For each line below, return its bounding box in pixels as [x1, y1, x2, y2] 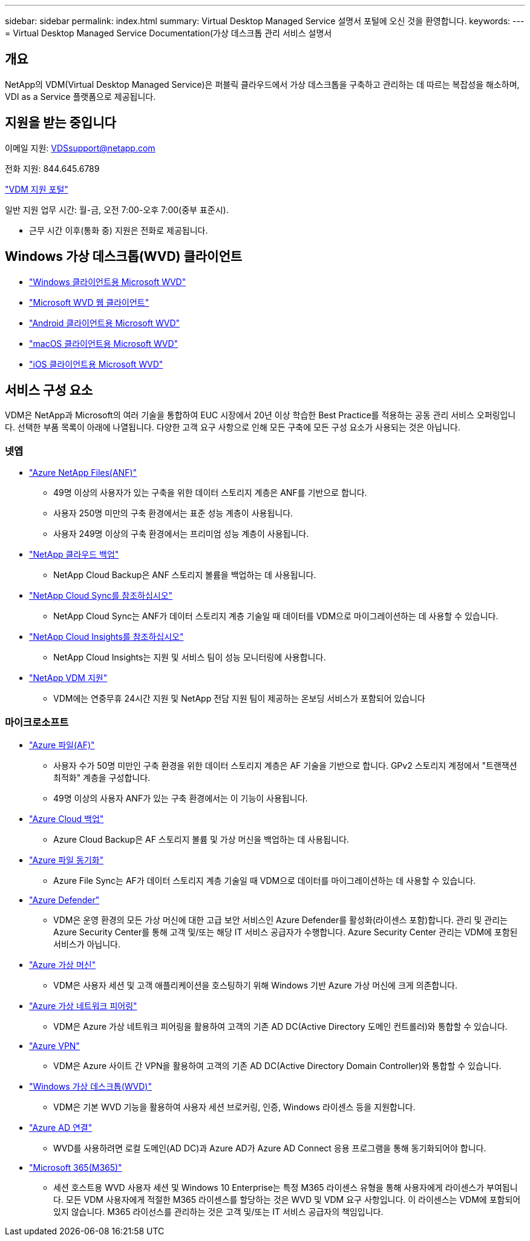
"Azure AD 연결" [29, 1122, 93, 1133]
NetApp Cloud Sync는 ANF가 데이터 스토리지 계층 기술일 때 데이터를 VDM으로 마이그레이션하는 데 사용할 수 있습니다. [53, 611, 499, 622]
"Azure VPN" [29, 1040, 80, 1051]
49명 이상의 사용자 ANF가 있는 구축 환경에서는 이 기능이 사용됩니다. [53, 792, 308, 803]
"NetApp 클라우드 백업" [29, 549, 119, 560]
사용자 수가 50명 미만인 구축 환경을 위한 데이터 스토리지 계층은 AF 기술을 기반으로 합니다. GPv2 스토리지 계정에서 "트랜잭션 [53, 760, 517, 771]
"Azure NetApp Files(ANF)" [29, 467, 137, 478]
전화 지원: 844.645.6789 [5, 163, 100, 174]
